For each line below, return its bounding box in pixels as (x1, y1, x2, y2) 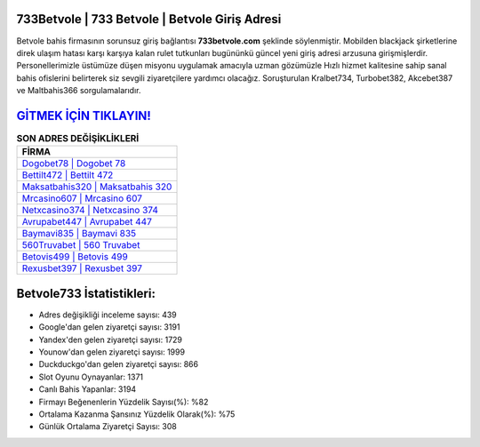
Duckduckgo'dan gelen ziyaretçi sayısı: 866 (38, 359, 199, 370)
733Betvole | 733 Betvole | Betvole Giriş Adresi (16, 12, 282, 27)
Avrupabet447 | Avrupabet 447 (21, 216, 153, 228)
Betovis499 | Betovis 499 (21, 251, 128, 263)
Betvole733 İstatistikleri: (16, 285, 156, 301)
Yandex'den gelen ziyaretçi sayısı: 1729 (38, 334, 182, 345)
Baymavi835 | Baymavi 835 (21, 227, 137, 240)
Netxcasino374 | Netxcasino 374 (21, 204, 159, 217)
